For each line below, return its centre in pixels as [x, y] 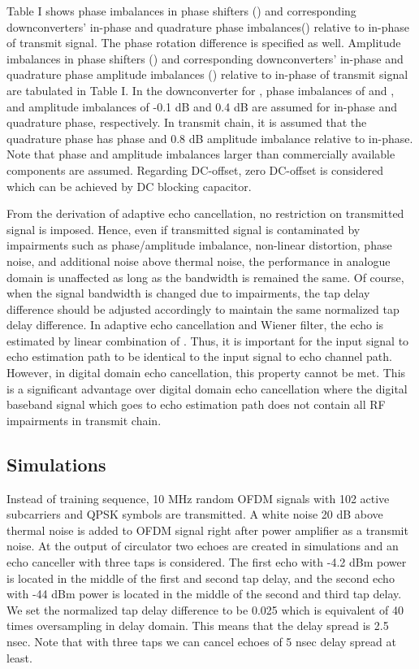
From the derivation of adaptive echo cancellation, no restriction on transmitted [205, 213]
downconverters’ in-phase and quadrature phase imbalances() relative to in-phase [208, 26]
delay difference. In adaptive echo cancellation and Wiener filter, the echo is [195, 325]
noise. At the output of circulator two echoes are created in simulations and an [203, 546]
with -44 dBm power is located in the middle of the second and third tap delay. [204, 594]
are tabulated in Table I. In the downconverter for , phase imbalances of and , [201, 90]
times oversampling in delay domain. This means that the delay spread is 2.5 [198, 626]
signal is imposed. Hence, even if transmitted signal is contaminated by [184, 229]
